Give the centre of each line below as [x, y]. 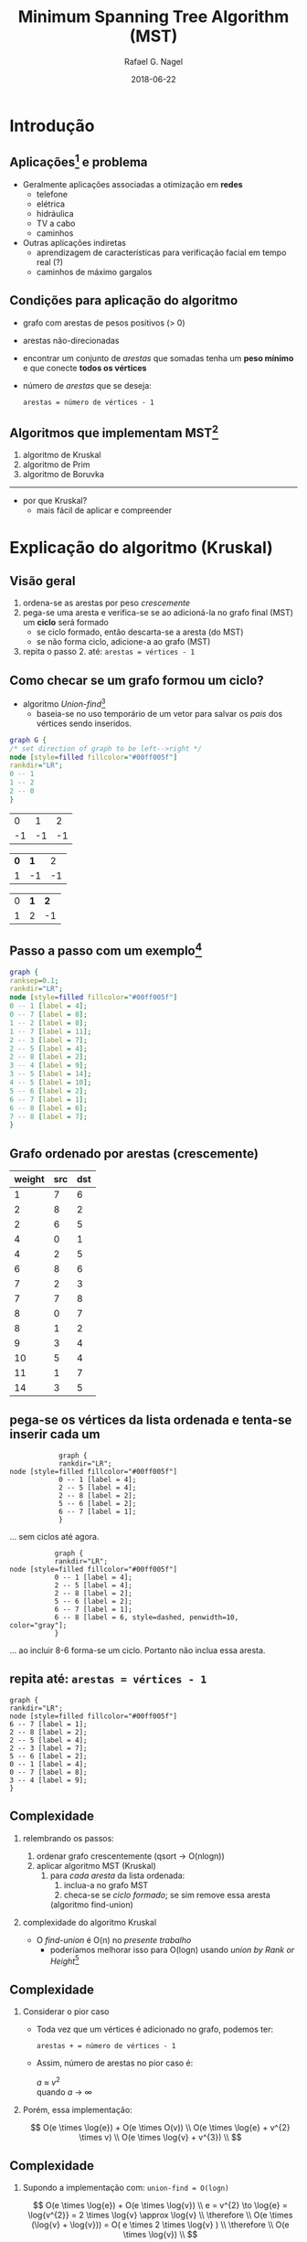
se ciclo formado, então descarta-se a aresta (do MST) [140, 632]
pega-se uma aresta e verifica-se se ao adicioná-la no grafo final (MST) [158, 613]
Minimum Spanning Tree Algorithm [153, 17]
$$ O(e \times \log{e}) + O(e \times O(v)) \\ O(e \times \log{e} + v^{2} [160, 2127]
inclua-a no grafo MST [106, 1884]
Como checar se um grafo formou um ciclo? [137, 680]
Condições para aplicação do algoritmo [124, 300]
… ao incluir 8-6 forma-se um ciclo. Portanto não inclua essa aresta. [138, 1650]
